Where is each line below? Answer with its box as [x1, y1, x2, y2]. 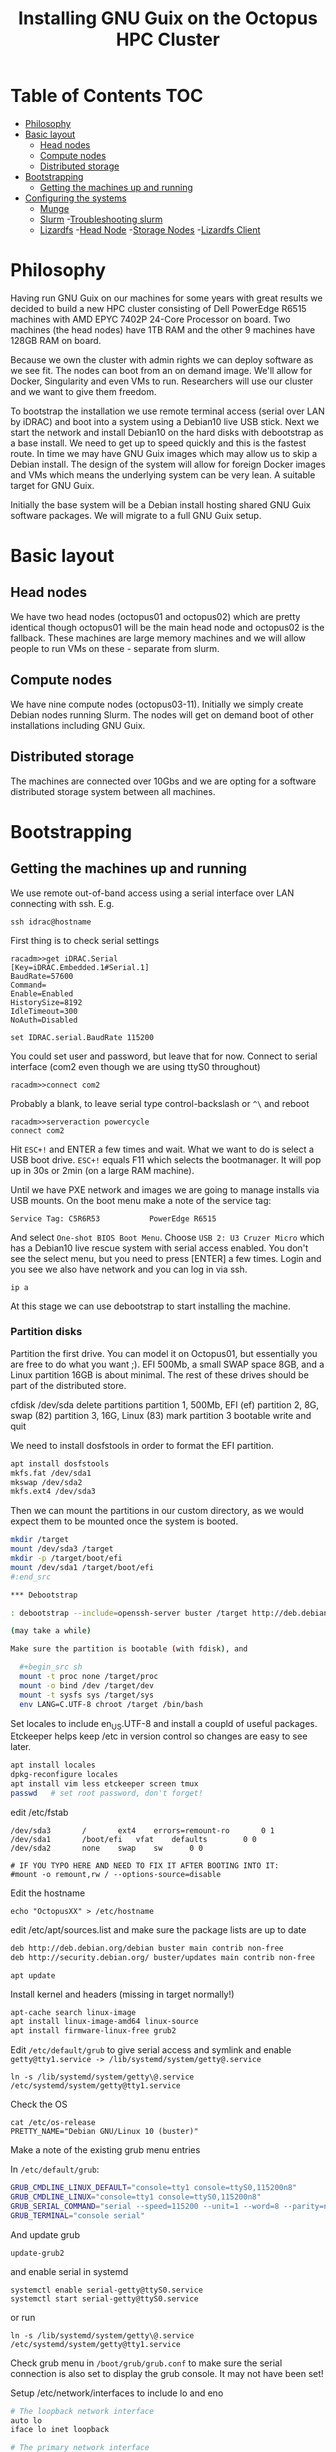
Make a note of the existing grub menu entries [10, 2144, 201, 2156]
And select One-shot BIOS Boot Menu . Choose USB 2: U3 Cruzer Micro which [10, 1231, 325, 1243]
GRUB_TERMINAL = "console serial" [10, 2210, 145, 2221]
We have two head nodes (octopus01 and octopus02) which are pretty [10, 610, 301, 622]
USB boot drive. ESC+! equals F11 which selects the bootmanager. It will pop [10, 1153, 322, 1166]
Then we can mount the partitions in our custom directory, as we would [10, 1505, 305, 1517]
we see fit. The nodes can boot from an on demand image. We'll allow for [10, 364, 313, 376]
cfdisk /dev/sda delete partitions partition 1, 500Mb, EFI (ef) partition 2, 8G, [10, 1398, 320, 1411]
